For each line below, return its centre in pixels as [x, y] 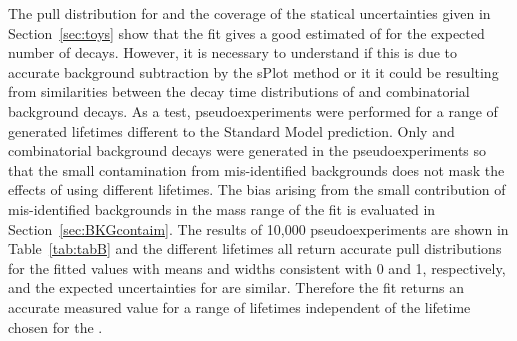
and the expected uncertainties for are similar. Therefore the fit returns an [236, 287]
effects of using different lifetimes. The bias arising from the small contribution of [257, 189]
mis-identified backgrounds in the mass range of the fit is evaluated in [222, 208]
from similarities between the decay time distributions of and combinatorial [239, 91]
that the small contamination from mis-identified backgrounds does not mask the [256, 169]
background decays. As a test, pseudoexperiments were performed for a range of [253, 110]
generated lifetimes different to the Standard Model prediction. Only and [231, 130]
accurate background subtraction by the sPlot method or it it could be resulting [253, 71]
